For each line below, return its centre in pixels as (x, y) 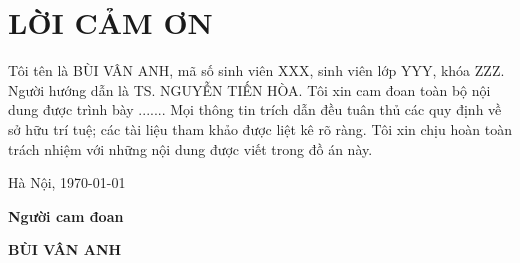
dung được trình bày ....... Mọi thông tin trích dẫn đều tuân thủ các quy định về (255, 109)
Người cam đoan (66, 215)
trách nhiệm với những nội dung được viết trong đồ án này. (190, 148)
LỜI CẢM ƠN (110, 22)
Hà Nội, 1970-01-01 (67, 182)
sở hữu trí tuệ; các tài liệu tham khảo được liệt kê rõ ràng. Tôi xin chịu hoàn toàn (260, 128)
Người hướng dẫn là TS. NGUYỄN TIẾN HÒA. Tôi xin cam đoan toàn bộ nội (249, 89)
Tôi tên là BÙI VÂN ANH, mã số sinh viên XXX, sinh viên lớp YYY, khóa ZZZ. (256, 70)
